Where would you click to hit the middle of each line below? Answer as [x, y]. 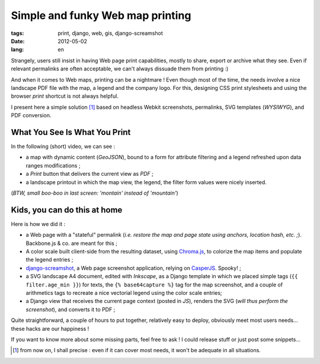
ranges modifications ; [53, 165]
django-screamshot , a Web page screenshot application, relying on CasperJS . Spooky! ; [133, 268]
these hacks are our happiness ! [50, 328]
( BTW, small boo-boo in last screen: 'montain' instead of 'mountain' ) [95, 193]
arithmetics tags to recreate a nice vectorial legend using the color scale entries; [124, 292]
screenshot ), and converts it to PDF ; [71, 309]
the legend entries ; [49, 260]
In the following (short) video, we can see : [63, 146]
